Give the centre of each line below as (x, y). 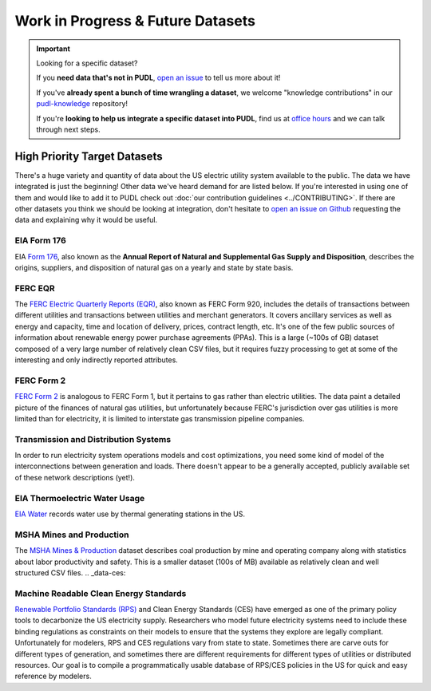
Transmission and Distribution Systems (93, 439)
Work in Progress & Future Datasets (135, 21)
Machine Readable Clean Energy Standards (101, 593)
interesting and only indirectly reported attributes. (97, 360)
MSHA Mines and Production (72, 535)
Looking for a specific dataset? (87, 63)
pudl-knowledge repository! (82, 104)
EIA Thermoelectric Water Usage (80, 498)
